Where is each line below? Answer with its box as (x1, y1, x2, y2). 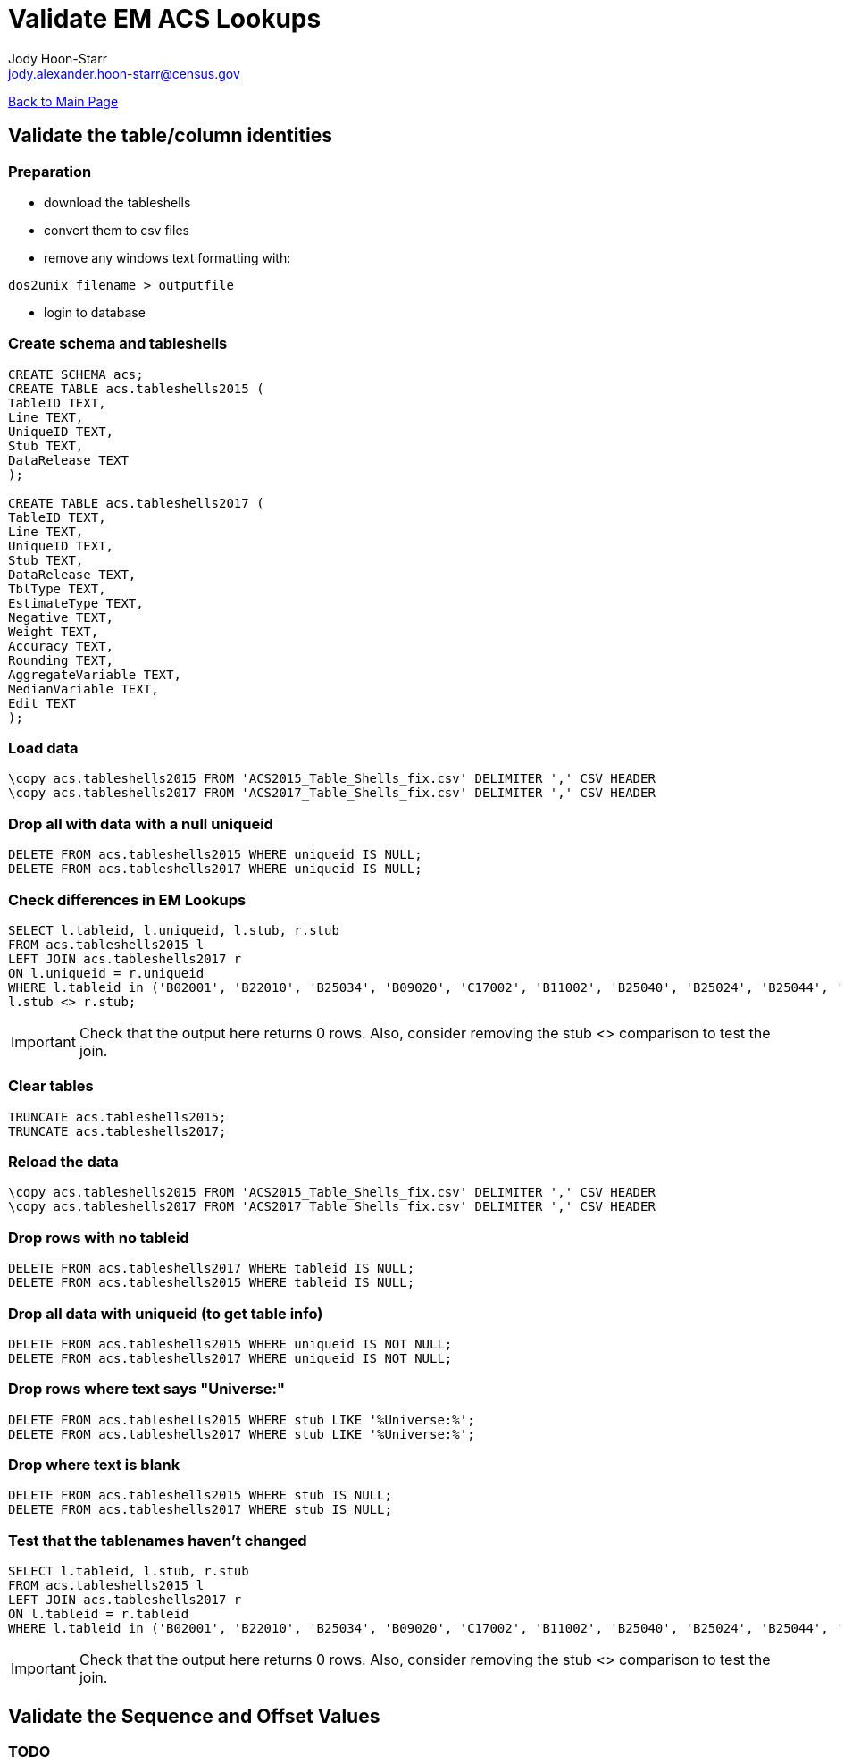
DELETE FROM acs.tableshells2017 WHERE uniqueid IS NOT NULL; (8, 1350, 453, 1365)
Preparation (8, 162, 92, 181)
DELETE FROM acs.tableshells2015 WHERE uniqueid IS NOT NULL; (8, 1336, 453, 1351)
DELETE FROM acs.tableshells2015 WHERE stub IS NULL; (8, 1488, 392, 1503)
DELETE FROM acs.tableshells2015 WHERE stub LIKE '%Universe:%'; (8, 1412, 475, 1427)
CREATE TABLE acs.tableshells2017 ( (8, 495, 264, 510)
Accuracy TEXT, (8, 638, 114, 653)
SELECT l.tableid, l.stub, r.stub (8, 1564, 249, 1579)
